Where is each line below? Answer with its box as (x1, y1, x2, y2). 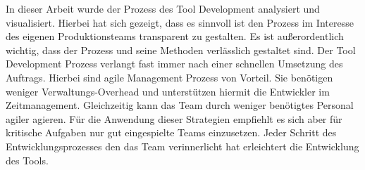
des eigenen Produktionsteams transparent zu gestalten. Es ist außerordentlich (6, 29, 344, 44)
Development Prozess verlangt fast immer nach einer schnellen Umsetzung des (6, 56, 343, 71)
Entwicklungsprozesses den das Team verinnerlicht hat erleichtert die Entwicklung (6, 138, 359, 153)
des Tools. (6, 152, 49, 167)
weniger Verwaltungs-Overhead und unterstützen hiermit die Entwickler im (6, 84, 330, 98)
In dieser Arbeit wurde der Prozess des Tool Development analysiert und (6, 1, 320, 15)
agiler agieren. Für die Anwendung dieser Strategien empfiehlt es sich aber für (6, 111, 342, 126)
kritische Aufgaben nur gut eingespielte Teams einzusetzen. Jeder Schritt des (6, 125, 337, 140)
